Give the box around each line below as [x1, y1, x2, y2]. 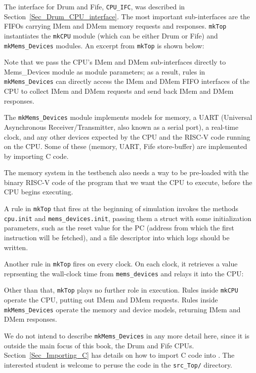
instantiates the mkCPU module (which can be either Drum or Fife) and [4, 30, 218, 40]
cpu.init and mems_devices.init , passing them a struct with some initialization [4, 213, 252, 223]
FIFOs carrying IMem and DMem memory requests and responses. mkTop [4, 21, 226, 31]
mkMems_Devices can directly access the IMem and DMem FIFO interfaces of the [4, 76, 250, 86]
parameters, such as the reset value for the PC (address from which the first [4, 223, 234, 233]
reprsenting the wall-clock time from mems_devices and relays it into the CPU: [4, 268, 244, 278]
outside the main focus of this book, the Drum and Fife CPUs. [4, 340, 194, 350]
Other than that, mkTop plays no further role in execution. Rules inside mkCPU [4, 285, 238, 295]
